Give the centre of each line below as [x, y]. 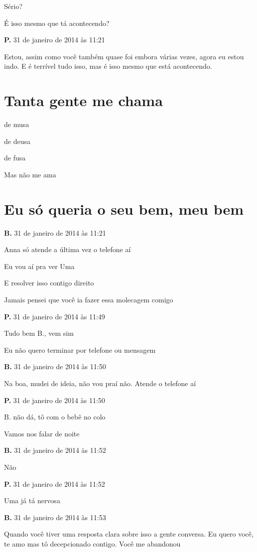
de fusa [15, 158]
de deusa [17, 141]
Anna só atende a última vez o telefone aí [67, 249]
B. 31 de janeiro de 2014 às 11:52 [55, 450]
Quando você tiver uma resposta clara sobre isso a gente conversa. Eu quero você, [129, 534]
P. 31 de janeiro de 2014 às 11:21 [55, 40]
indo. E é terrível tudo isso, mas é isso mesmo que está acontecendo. [108, 66]
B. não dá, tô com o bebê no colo [55, 417]
